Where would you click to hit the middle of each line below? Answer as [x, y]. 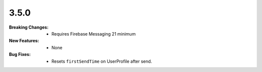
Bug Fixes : [20, 54]
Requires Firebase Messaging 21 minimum [94, 34]
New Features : [24, 41]
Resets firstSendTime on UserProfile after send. [102, 61]
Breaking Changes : [29, 27]
